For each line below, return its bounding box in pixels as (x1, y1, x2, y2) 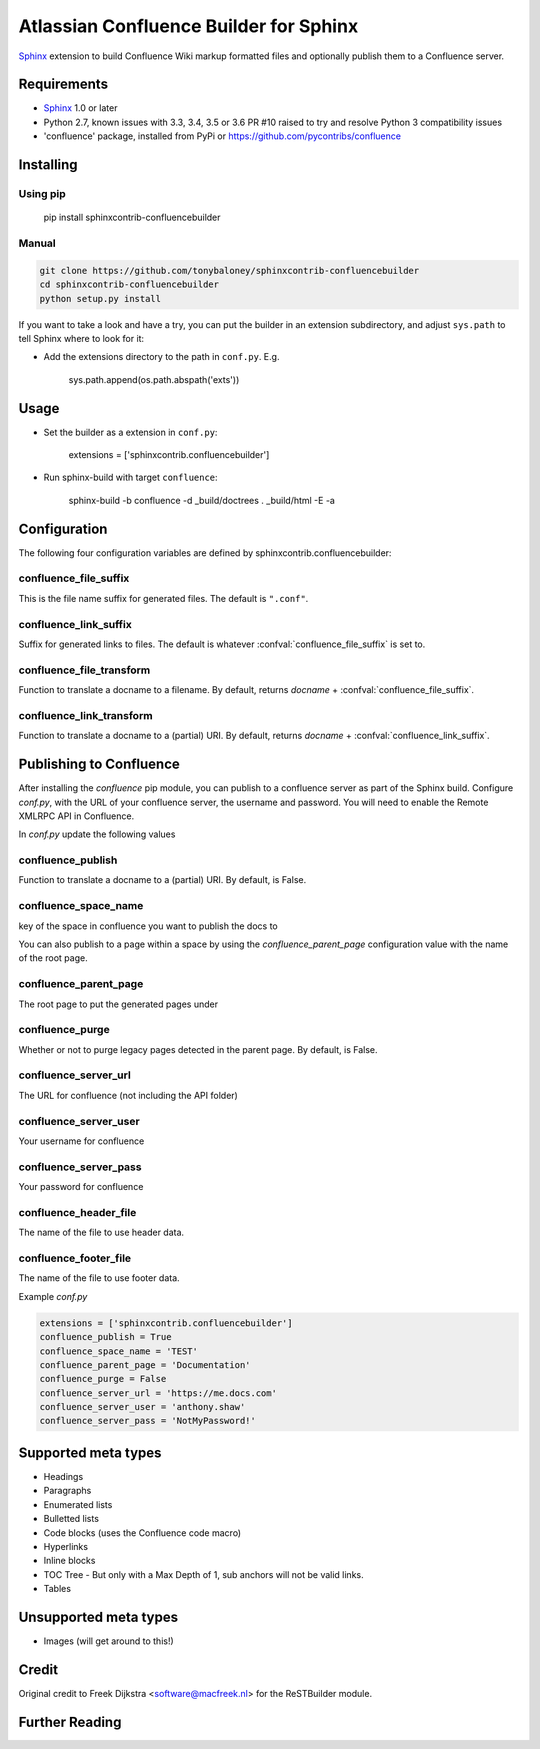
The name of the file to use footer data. (18, 1272, 180, 1284)
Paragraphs (43, 1485, 92, 1497)
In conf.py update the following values (18, 828, 176, 840)
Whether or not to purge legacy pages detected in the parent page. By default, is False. (18, 1043, 379, 1055)
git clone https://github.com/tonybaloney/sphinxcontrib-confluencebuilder (39, 265, 420, 276)
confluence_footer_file (18, 1251, 132, 1265)
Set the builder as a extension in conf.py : (43, 426, 218, 438)
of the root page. (18, 952, 89, 964)
